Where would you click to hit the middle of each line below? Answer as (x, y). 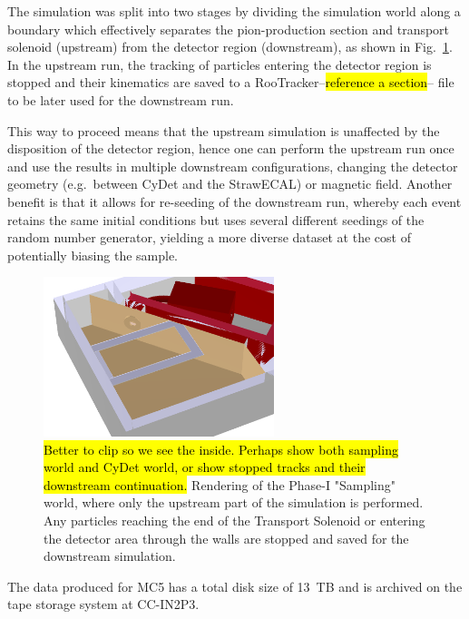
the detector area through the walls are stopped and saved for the (226, 538)
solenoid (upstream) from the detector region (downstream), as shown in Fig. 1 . (230, 47)
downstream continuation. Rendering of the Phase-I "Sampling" (220, 484)
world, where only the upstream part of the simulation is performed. (234, 502)
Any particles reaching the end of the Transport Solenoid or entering (234, 521)
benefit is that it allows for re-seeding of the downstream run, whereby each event (234, 201)
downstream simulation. (110, 556)
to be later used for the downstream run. (121, 99)
